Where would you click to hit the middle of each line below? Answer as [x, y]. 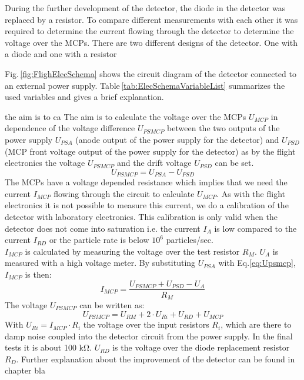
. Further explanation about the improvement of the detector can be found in [156, 359]
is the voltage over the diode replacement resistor [201, 347]
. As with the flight [251, 193]
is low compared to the [255, 228]
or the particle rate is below [99, 240]
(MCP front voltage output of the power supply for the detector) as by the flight [150, 151]
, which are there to [256, 324]
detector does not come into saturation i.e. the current [103, 228]
